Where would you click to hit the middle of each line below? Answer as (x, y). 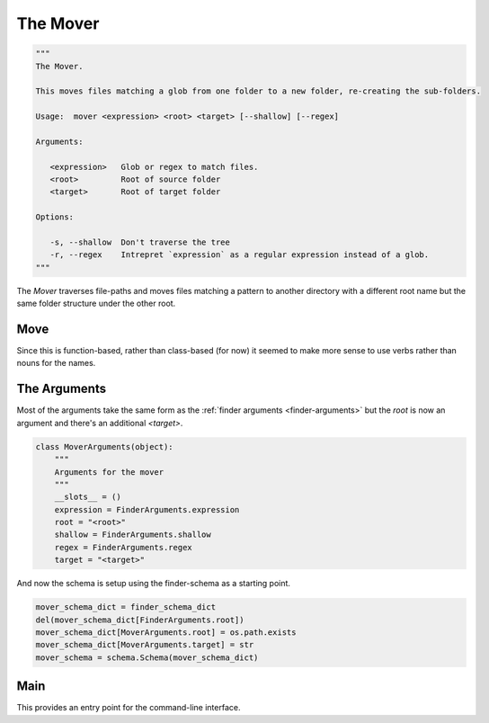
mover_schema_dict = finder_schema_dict (125, 607)
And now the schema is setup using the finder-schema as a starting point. (154, 584)
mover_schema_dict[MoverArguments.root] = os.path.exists (166, 633)
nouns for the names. (56, 363)
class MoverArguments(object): (105, 446)
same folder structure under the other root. (96, 303)
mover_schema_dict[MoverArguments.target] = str (145, 645)
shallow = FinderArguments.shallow (133, 535)
